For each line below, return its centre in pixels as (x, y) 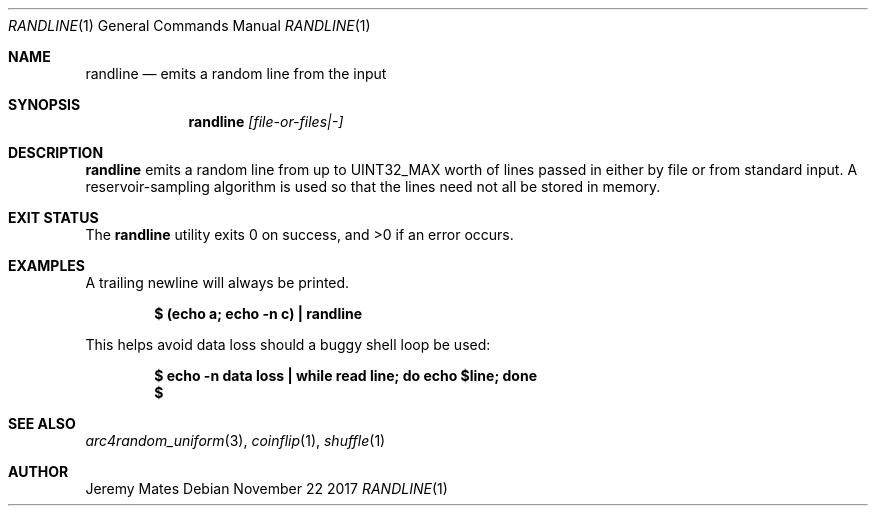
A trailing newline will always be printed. (217, 282)
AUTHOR (38, 471)
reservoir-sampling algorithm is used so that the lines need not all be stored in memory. (373, 186)
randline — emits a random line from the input (236, 73)
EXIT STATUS (53, 217)
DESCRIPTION (56, 152)
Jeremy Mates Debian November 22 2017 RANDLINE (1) (266, 488)
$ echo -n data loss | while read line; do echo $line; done (345, 375)
